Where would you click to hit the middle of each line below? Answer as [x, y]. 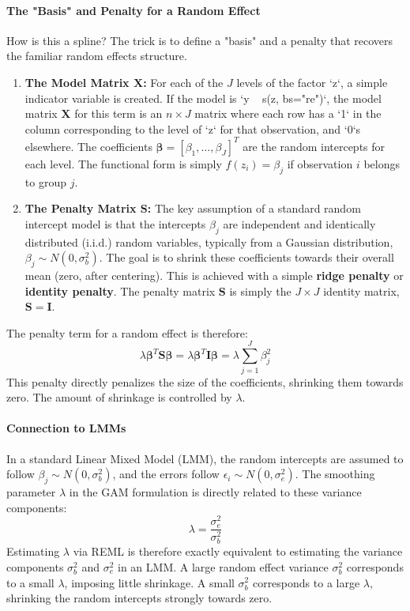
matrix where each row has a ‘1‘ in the [288, 113]
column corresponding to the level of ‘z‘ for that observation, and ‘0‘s [193, 128]
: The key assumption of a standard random [254, 208]
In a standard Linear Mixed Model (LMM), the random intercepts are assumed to [205, 458]
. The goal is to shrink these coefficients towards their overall [246, 257]
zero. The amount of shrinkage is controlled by [119, 397]
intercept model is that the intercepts [115, 223]
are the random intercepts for [314, 146]
